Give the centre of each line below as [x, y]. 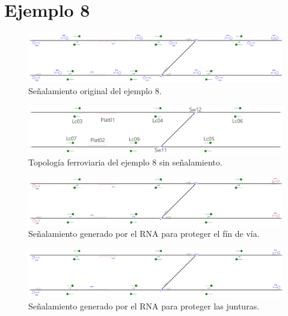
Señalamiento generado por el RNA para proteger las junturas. [144, 306]
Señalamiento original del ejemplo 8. [95, 90]
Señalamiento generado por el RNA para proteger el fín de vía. [144, 234]
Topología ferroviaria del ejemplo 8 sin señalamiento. [125, 162]
